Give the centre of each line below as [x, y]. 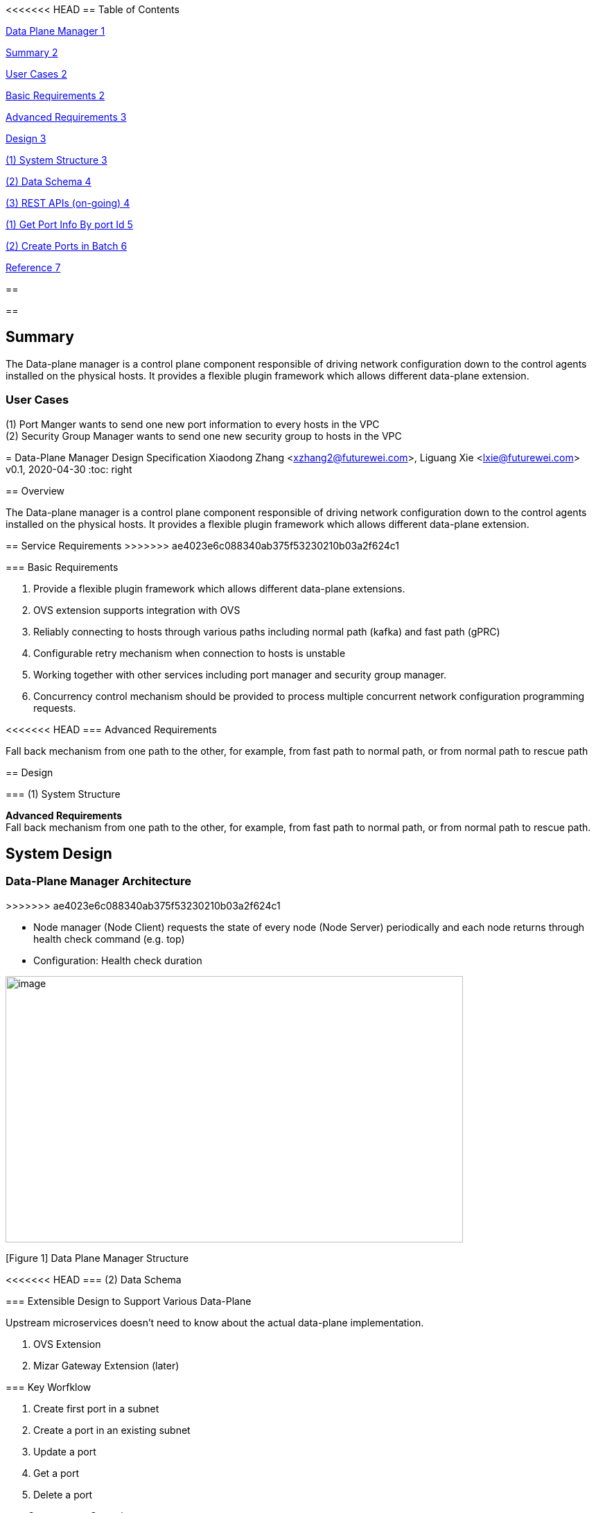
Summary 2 [32, 52]
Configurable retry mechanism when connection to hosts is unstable [190, 653]
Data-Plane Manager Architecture [99, 881]
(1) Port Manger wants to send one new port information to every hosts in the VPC [193, 424]
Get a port [56, 1473]
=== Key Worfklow [49, 1387]
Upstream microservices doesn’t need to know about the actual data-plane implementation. [215, 1322]
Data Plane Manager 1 [55, 31]
